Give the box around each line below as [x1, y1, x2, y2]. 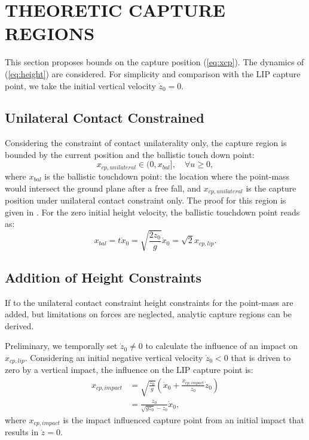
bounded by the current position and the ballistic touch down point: [5, 148, 255, 160]
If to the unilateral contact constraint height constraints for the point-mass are [5, 296, 293, 308]
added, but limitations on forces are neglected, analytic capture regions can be [5, 308, 292, 320]
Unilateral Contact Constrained [5, 108, 204, 127]
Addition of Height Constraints [5, 268, 202, 286]
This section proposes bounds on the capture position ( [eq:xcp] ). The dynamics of [5, 56, 304, 68]
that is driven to [231, 351, 291, 363]
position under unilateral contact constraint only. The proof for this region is [5, 193, 286, 206]
